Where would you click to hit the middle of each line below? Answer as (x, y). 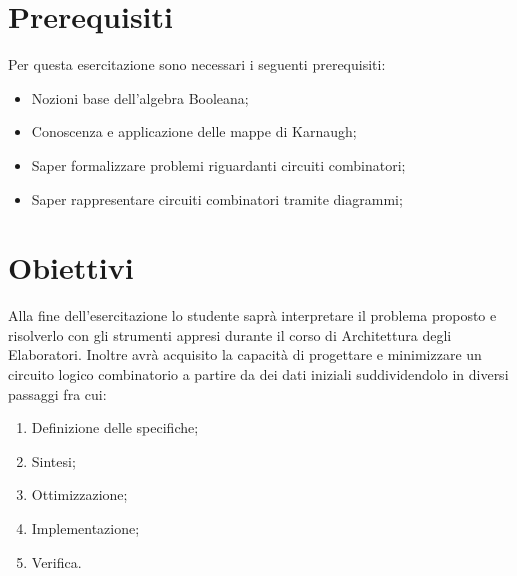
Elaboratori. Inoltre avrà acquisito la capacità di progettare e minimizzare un (245, 354)
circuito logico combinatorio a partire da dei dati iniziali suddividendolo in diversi (258, 374)
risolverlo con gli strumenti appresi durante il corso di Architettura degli (230, 334)
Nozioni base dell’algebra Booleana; (140, 97)
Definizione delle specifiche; (115, 427)
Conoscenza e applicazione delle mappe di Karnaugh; (194, 131)
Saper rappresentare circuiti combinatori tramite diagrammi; (217, 198)
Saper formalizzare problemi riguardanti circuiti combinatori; (218, 164)
